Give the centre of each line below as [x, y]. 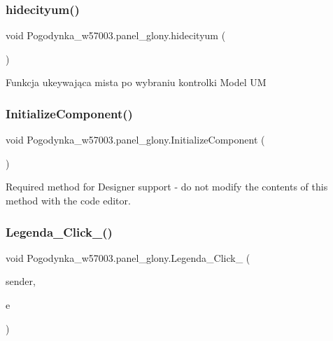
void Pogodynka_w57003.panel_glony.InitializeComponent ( [135, 140]
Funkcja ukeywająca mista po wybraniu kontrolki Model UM [136, 82]
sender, [21, 281]
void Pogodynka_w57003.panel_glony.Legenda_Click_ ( [128, 257]
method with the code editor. [68, 200]
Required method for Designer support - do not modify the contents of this [167, 187]
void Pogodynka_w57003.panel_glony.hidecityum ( [116, 35]
